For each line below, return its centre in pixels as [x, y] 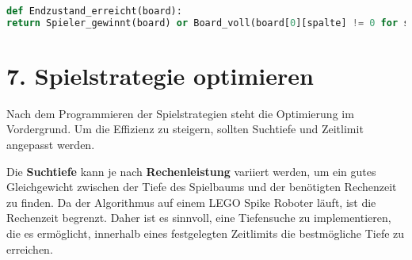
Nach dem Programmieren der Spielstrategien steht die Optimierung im [180, 113]
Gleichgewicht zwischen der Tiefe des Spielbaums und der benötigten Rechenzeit [202, 187]
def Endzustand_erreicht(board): [94, 11]
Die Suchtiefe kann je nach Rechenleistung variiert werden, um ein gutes [191, 171]
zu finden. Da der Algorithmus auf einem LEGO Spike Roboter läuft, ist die [191, 202]
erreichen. [30, 249]
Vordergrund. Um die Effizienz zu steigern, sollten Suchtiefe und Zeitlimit [185, 129]
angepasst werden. [51, 145]
